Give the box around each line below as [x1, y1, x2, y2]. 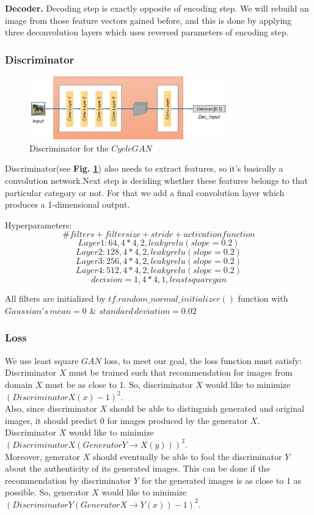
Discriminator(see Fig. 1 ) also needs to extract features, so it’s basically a [5, 162, 283, 175]
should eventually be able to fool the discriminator [92, 450, 282, 462]
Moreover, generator [5, 450, 81, 462]
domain [5, 378, 33, 390]
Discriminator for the [29, 141, 109, 154]
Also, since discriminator [5, 402, 97, 415]
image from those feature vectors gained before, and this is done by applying [5, 13, 292, 26]
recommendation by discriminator [5, 473, 131, 486]
